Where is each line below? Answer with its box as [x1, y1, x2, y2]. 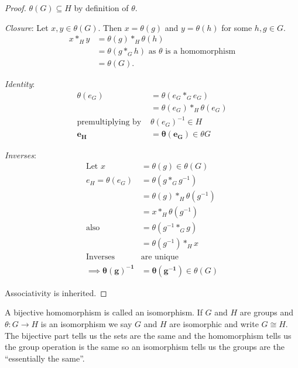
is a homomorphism [165, 47, 236, 56]
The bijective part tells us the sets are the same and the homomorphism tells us [5, 329, 292, 341]
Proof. [5, 2, 26, 13]
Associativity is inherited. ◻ [5, 286, 107, 298]
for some [221, 21, 252, 33]
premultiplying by [77, 118, 142, 127]
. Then [98, 21, 122, 33]
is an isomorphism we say [40, 318, 132, 330]
